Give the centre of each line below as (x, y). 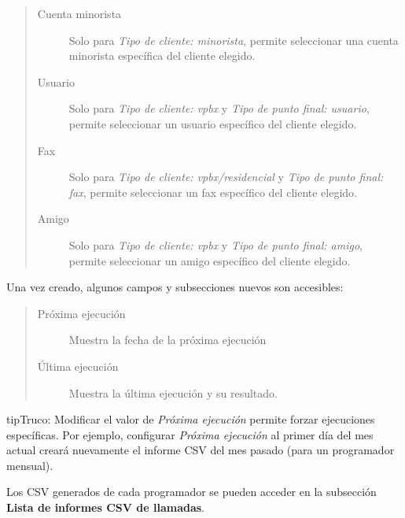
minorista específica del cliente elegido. (162, 55)
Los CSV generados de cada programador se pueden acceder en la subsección (191, 492)
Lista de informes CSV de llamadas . (105, 507)
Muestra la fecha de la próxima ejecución (168, 340)
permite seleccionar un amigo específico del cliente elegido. (210, 260)
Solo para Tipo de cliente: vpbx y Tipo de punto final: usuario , (219, 108)
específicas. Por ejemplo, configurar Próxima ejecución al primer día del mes (190, 434)
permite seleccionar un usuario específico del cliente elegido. (213, 123)
